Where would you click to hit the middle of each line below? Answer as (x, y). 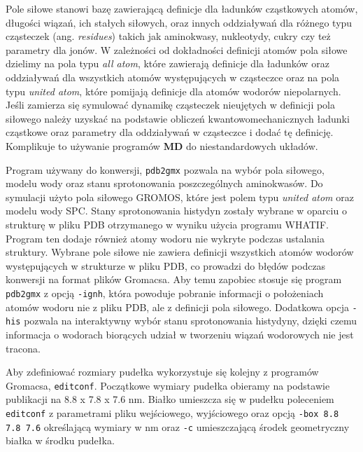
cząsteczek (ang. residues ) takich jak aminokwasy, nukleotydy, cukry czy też (168, 36)
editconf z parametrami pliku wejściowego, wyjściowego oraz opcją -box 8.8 (172, 412)
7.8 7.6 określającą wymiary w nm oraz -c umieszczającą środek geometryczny (178, 426)
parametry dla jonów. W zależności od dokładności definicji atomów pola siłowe (177, 49)
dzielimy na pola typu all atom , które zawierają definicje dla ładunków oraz (168, 63)
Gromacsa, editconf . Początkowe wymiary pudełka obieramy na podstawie (168, 385)
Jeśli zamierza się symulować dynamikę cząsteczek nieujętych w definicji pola (171, 105)
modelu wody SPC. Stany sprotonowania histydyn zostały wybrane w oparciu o (176, 211)
